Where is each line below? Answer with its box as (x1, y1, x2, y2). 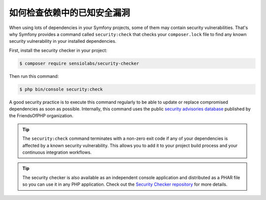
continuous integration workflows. (22, 149, 92, 155)
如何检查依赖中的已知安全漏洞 (9, 7, 131, 18)
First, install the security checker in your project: (9, 47, 107, 53)
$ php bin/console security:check (19, 86, 103, 92)
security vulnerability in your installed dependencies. (9, 38, 117, 44)
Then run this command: (9, 73, 59, 79)
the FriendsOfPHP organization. (9, 113, 73, 119)
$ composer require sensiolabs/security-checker (19, 61, 139, 66)
